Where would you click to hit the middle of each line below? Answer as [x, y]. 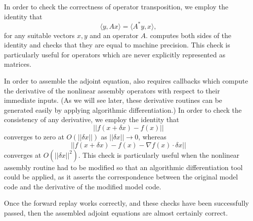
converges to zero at [34, 137]
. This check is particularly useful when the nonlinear [159, 155]
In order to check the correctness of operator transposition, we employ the [116, 6]
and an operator [114, 35]
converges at [23, 155]
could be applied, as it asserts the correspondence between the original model [121, 177]
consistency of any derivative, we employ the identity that [92, 119]
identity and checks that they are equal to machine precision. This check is [117, 45]
